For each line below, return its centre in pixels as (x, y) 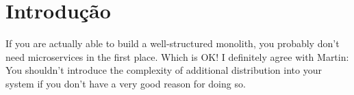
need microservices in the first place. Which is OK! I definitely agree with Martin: (177, 56)
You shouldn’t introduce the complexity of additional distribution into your (164, 70)
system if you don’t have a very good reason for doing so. (126, 83)
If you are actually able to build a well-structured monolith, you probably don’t (173, 43)
